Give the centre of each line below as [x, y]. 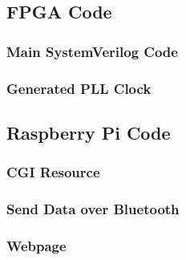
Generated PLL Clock [79, 88]
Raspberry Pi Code [89, 132]
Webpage [36, 245]
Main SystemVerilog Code [92, 51]
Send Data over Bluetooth [93, 209]
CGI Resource [53, 172]
